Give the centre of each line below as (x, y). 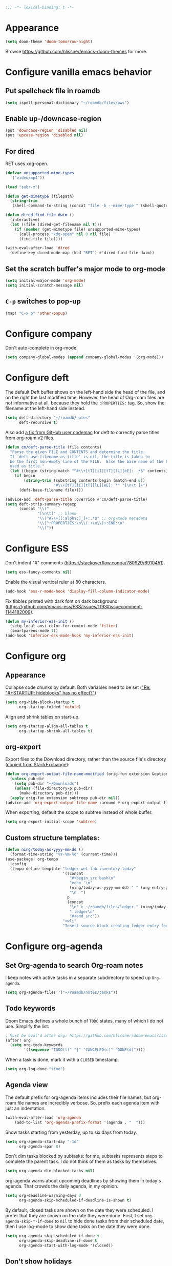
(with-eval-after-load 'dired (38, 248)
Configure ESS (37, 548)
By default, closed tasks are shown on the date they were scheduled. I (79, 1210)
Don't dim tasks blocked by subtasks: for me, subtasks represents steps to (84, 1156)
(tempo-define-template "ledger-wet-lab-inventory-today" (73, 869)
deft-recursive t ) (38, 423)
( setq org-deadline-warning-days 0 (43, 1196)
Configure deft (37, 378)
